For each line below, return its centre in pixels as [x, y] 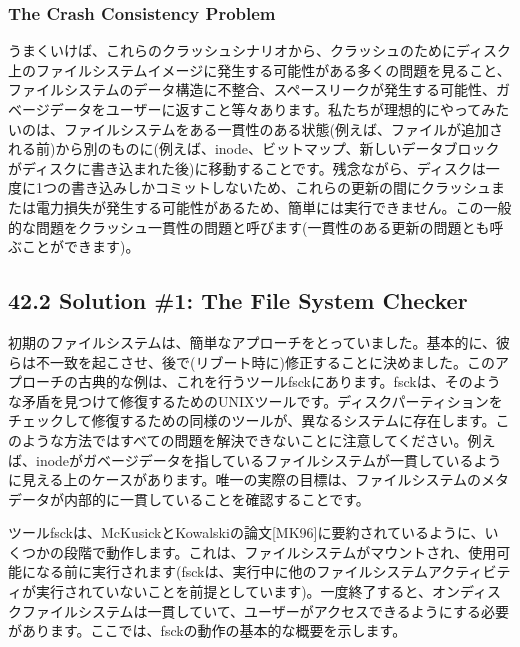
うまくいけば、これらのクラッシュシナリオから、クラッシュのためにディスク [260, 50]
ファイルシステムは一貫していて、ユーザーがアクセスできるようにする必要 [265, 610]
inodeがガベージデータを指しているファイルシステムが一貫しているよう [268, 459]
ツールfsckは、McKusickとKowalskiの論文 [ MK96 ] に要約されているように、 [246, 532]
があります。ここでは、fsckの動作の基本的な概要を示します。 [207, 630]
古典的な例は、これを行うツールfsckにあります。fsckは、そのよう [289, 381]
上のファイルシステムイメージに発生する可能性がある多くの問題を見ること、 [259, 69]
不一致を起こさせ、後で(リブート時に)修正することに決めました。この [265, 361]
